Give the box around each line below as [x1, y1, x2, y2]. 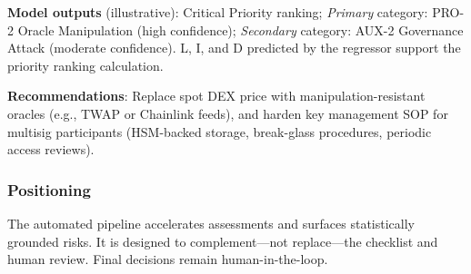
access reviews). [7, 140, 95, 159]
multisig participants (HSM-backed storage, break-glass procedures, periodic [7, 122, 432, 141]
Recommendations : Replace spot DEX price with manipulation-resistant [7, 86, 426, 105]
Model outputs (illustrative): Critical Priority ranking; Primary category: [7, 3, 428, 21]
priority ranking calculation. [7, 55, 164, 74]
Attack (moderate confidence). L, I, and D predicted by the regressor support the [7, 38, 461, 57]
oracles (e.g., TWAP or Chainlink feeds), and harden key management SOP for [7, 103, 448, 122]
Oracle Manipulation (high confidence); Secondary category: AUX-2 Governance [17, 20, 464, 39]
